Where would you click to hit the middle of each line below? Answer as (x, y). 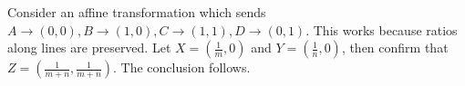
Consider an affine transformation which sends (137, 12)
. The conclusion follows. (182, 67)
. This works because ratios (382, 29)
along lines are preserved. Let (89, 48)
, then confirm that (395, 48)
